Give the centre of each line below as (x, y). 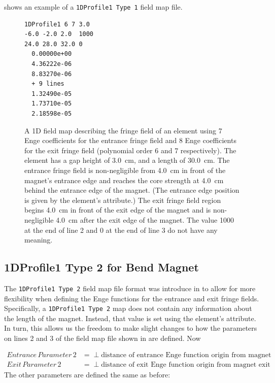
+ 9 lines (48, 84)
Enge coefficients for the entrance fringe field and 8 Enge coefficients (130, 140)
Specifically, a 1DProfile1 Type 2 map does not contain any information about (128, 308)
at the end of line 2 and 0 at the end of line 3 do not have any (121, 230)
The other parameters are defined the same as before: (87, 374)
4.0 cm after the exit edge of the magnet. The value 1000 (145, 219)
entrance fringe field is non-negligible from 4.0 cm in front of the (125, 170)
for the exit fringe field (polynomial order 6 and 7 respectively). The (130, 150)
